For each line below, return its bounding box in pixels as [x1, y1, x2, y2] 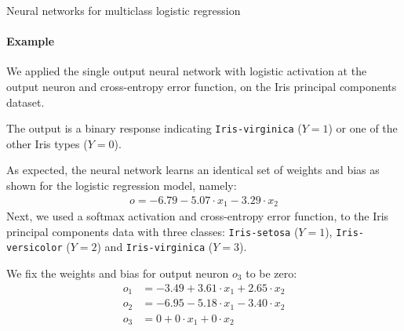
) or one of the [328, 120, 398, 136]
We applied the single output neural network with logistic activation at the [6, 63, 367, 79]
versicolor [6, 242, 63, 254]
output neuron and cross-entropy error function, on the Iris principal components [6, 78, 397, 94]
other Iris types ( [6, 135, 88, 151]
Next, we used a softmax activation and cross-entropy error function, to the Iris [6, 208, 389, 224]
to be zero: [246, 265, 297, 281]
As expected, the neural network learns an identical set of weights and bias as [6, 162, 380, 178]
